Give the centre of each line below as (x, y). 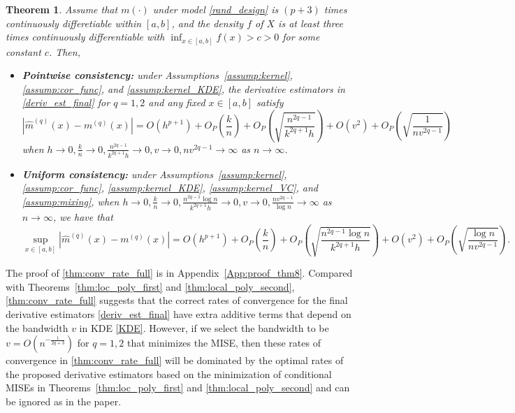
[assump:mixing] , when (71, 201)
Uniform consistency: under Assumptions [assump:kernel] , (154, 174)
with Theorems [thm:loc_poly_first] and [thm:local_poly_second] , (150, 286)
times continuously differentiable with (85, 37)
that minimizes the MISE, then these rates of (224, 343)
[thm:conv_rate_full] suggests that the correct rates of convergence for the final (177, 300)
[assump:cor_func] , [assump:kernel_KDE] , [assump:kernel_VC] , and (170, 188)
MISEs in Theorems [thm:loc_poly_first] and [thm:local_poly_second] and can (178, 387)
